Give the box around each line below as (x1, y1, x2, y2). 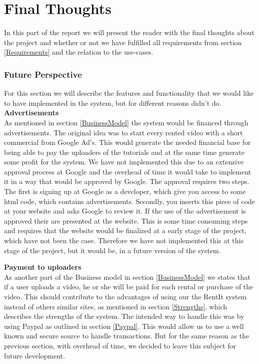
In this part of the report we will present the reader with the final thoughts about (4, 27, 254, 38)
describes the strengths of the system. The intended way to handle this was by (4, 311, 244, 321)
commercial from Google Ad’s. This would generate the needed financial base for (4, 137, 251, 147)
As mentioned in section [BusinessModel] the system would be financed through (4, 117, 248, 127)
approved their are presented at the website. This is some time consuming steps (4, 215, 248, 226)
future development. (4, 350, 65, 360)
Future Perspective (4, 68, 82, 80)
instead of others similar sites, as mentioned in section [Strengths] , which (4, 301, 227, 311)
